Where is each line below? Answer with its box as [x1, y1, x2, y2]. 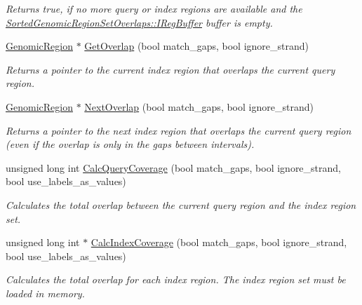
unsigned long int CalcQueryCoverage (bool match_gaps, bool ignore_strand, [6, 160, 341, 175]
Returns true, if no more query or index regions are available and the [6, 1, 302, 15]
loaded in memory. [6, 285, 85, 300]
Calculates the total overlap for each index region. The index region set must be [6, 272, 346, 287]
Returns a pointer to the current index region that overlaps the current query [6, 62, 335, 76]
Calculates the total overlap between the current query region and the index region [6, 197, 356, 212]
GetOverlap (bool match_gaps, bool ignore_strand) [84, 39, 309, 53]
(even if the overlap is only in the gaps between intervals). [6, 137, 255, 151]
